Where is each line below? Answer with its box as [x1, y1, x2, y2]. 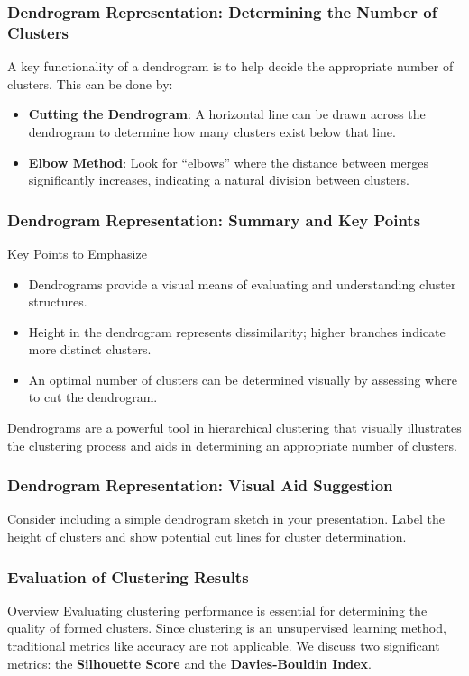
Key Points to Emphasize [7, 243, 147, 262]
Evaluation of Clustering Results [7, 565, 249, 588]
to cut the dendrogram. [28, 388, 158, 407]
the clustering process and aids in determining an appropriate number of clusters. [7, 435, 457, 454]
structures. [28, 292, 87, 311]
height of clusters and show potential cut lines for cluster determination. [7, 527, 407, 546]
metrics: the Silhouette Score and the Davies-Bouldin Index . [7, 653, 372, 672]
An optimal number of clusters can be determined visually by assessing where [28, 370, 457, 388]
